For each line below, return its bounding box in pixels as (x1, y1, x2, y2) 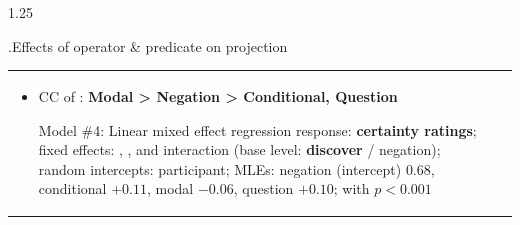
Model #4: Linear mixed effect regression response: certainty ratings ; (38, 119, 477, 140)
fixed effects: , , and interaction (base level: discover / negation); (38, 139, 441, 160)
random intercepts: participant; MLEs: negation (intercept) (38, 158, 402, 179)
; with (333, 178, 370, 199)
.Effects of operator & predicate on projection (8, 35, 288, 56)
